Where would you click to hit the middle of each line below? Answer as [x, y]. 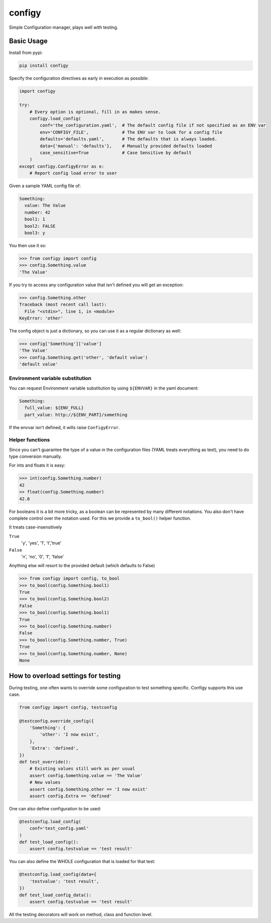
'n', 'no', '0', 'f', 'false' [43, 556]
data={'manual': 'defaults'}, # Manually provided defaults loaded [126, 146]
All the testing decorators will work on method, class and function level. [81, 914]
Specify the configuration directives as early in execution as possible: [79, 79]
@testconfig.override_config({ [57, 721]
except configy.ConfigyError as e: [62, 166]
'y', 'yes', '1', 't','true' [41, 543]
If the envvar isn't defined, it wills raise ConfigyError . [64, 427]
